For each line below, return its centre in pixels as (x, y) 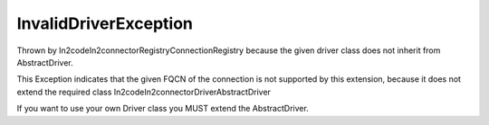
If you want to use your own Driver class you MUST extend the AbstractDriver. (163, 109)
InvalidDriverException (105, 23)
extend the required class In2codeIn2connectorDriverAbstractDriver (144, 92)
